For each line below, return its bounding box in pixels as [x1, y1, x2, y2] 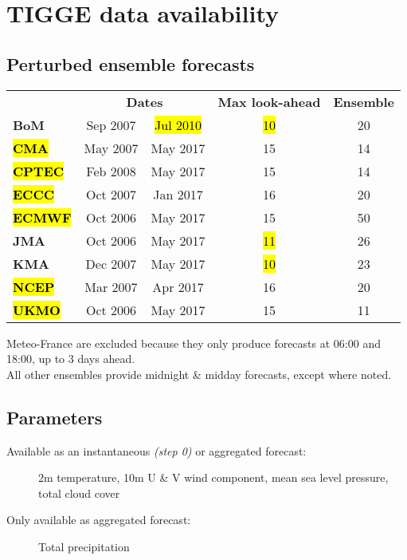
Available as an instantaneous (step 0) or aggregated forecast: [6, 442, 307, 459]
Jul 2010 [155, 115, 202, 134]
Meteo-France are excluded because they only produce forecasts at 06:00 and [6, 334, 381, 351]
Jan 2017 [153, 184, 203, 203]
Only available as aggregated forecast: [6, 511, 191, 528]
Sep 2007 [86, 115, 136, 134]
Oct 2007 [85, 184, 137, 203]
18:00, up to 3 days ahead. [6, 350, 135, 367]
